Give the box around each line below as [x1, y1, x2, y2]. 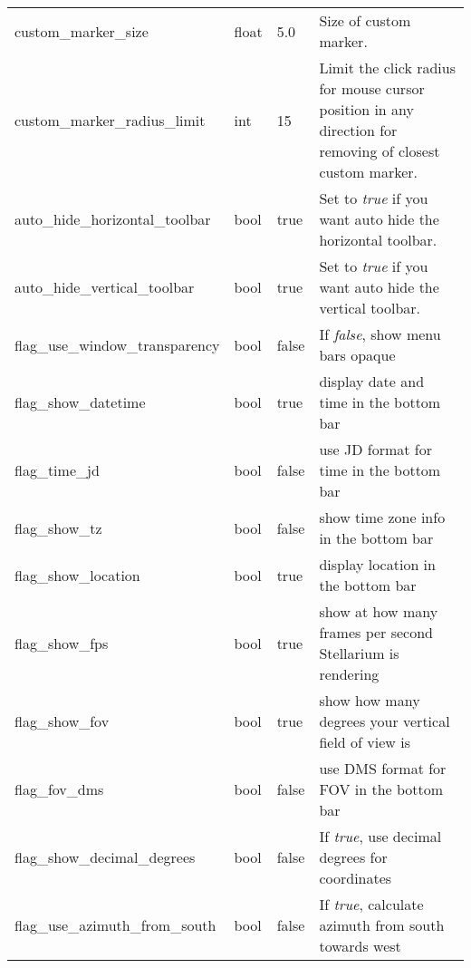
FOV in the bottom [319, 779, 444, 799]
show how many [319, 690, 420, 711]
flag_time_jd [14, 460, 100, 480]
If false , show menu [319, 324, 441, 344]
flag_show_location [14, 564, 140, 586]
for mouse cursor [319, 78, 425, 99]
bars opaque [319, 344, 396, 365]
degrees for [319, 847, 388, 867]
